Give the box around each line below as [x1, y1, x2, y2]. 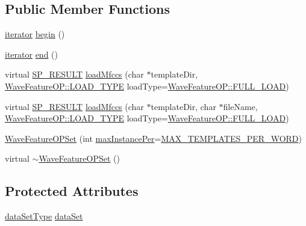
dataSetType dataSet [5, 210, 83, 222]
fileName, [223, 100, 258, 112]
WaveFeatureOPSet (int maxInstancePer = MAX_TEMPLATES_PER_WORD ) [5, 132, 302, 144]
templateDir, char [151, 100, 216, 112]
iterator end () [5, 47, 58, 60]
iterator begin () [5, 28, 65, 40]
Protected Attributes [5, 182, 139, 200]
